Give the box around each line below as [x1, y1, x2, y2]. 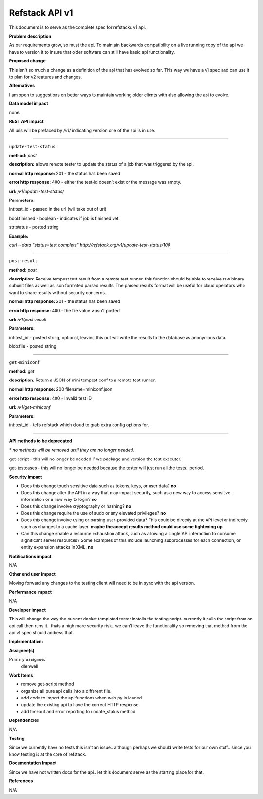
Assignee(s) [9, 647, 35, 653]
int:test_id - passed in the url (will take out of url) [9, 206, 107, 212]
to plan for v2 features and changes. [9, 74, 82, 80]
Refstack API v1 [9, 7, 73, 18]
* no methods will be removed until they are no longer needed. [9, 447, 135, 453]
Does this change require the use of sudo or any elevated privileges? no [21, 510, 166, 516]
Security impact [9, 474, 42, 480]
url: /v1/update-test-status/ [9, 188, 64, 194]
